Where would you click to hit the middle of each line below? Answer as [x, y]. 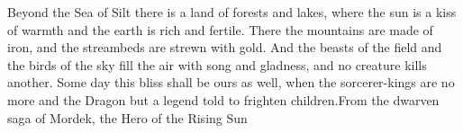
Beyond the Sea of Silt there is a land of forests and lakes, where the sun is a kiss [232, 12]
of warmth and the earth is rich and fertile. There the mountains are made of [220, 29]
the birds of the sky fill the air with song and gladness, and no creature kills [217, 64]
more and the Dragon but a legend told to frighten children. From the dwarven [223, 99]
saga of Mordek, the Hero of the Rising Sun [127, 117]
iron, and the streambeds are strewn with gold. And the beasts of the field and [225, 47]
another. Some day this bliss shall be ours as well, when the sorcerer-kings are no [231, 82]
